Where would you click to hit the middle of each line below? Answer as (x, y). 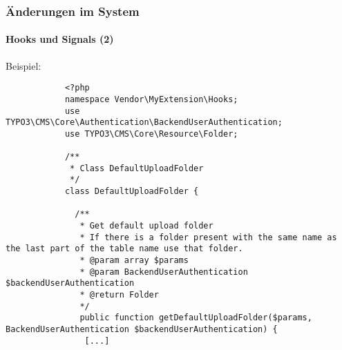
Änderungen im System (73, 11)
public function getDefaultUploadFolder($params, (196, 318)
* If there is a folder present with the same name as (208, 237)
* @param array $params (134, 261)
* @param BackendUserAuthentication (164, 272)
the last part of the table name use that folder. (124, 249)
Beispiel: (23, 65)
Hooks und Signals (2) (60, 39)
